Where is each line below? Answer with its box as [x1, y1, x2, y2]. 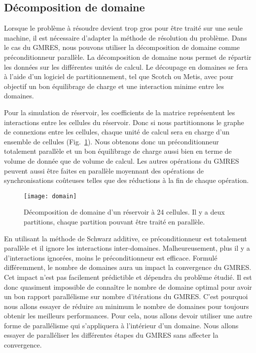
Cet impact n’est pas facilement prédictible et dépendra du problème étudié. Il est [4, 271, 252, 282]
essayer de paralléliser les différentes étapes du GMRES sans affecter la [4, 330, 219, 340]
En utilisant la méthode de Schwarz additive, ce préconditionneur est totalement [4, 233, 247, 243]
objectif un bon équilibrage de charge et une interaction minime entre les [4, 81, 224, 91]
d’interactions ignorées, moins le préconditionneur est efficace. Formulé [4, 252, 218, 263]
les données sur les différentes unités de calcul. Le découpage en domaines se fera [4, 61, 248, 72]
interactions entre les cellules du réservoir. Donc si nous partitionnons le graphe [4, 117, 244, 127]
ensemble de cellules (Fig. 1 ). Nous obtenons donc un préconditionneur [4, 136, 219, 146]
